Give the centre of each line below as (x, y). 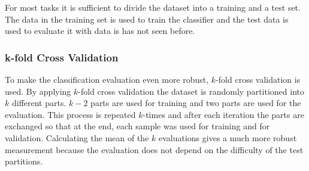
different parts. (39, 103)
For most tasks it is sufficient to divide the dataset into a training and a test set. (153, 7)
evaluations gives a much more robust (228, 137)
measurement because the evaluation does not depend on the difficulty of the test (154, 149)
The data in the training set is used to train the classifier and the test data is (147, 19)
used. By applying (38, 91)
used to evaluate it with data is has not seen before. (100, 31)
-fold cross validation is (258, 79)
